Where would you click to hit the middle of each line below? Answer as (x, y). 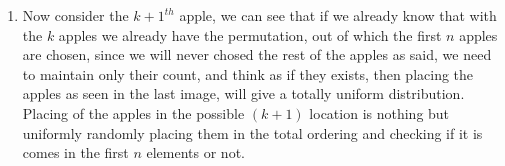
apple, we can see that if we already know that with (338, 15)
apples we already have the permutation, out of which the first (250, 34)
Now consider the (75, 15)
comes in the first (75, 152)
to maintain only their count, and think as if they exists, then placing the (248, 73)
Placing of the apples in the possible (133, 112)
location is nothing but (379, 112)
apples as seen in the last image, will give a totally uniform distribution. (243, 93)
